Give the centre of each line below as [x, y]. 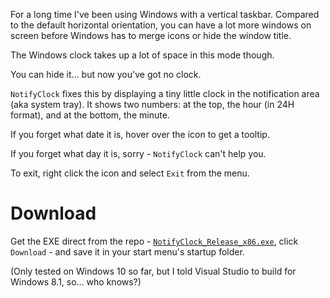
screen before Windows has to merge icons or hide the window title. [151, 35]
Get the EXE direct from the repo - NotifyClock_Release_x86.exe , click [154, 241]
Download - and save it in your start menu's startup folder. [127, 251]
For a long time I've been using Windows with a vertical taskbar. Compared [165, 14]
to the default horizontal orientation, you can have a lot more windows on [161, 25]
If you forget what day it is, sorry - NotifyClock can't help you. [138, 153]
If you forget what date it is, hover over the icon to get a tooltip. [140, 134]
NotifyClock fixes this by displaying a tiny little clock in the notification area [165, 93]
